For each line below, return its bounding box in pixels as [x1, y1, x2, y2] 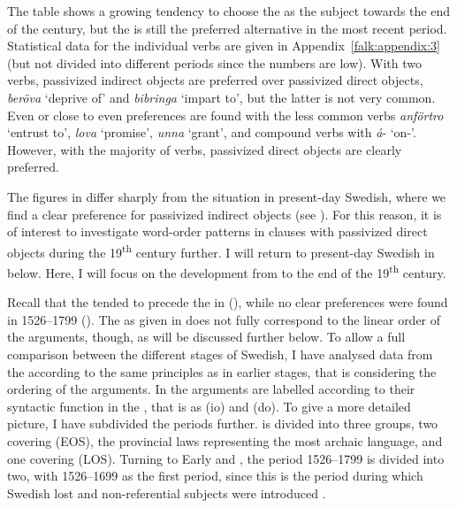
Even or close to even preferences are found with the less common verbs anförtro [7, 105, 444, 124]
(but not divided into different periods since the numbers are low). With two [7, 53, 423, 72]
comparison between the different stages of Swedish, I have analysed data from [7, 345, 433, 363]
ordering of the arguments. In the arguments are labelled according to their [7, 380, 415, 398]
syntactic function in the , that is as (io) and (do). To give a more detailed [7, 396, 411, 415]
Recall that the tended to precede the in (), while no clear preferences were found [7, 293, 448, 312]
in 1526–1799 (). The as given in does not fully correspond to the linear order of [7, 310, 441, 328]
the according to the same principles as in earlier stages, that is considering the [7, 362, 437, 381]
